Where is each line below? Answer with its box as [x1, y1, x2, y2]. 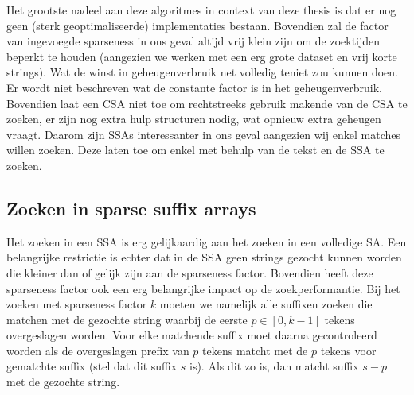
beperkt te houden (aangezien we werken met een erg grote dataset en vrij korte [6, 48, 397, 64]
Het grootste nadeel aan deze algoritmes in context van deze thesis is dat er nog [6, 2, 396, 17]
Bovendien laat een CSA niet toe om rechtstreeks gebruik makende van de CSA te [6, 95, 408, 111]
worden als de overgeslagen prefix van [6, 342, 189, 358]
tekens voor [320, 342, 377, 358]
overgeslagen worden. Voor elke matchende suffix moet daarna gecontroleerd [6, 327, 377, 343]
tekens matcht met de [202, 342, 308, 358]
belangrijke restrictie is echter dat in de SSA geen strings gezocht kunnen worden [6, 249, 402, 265]
